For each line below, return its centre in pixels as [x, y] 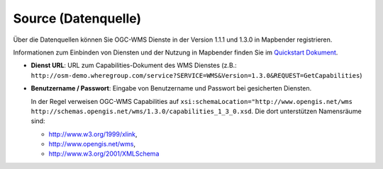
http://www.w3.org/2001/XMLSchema [104, 154]
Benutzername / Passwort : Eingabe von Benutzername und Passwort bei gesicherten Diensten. [171, 88]
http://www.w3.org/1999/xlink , [93, 134]
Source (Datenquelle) [77, 18]
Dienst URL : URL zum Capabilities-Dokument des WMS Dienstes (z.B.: [134, 65]
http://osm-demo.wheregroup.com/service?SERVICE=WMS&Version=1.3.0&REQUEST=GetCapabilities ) [196, 75]
